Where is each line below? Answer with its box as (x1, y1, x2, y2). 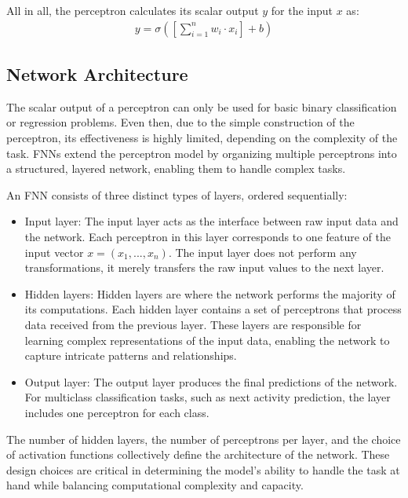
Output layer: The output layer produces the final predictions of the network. (24, 373, 398, 390)
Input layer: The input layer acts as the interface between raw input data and (24, 213, 399, 229)
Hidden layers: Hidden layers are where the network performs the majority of (24, 285, 395, 302)
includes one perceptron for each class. (24, 404, 209, 420)
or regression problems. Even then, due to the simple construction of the (6, 114, 355, 130)
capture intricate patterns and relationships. (24, 347, 237, 364)
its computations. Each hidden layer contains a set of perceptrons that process (24, 301, 402, 317)
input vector (24, 244, 84, 260)
